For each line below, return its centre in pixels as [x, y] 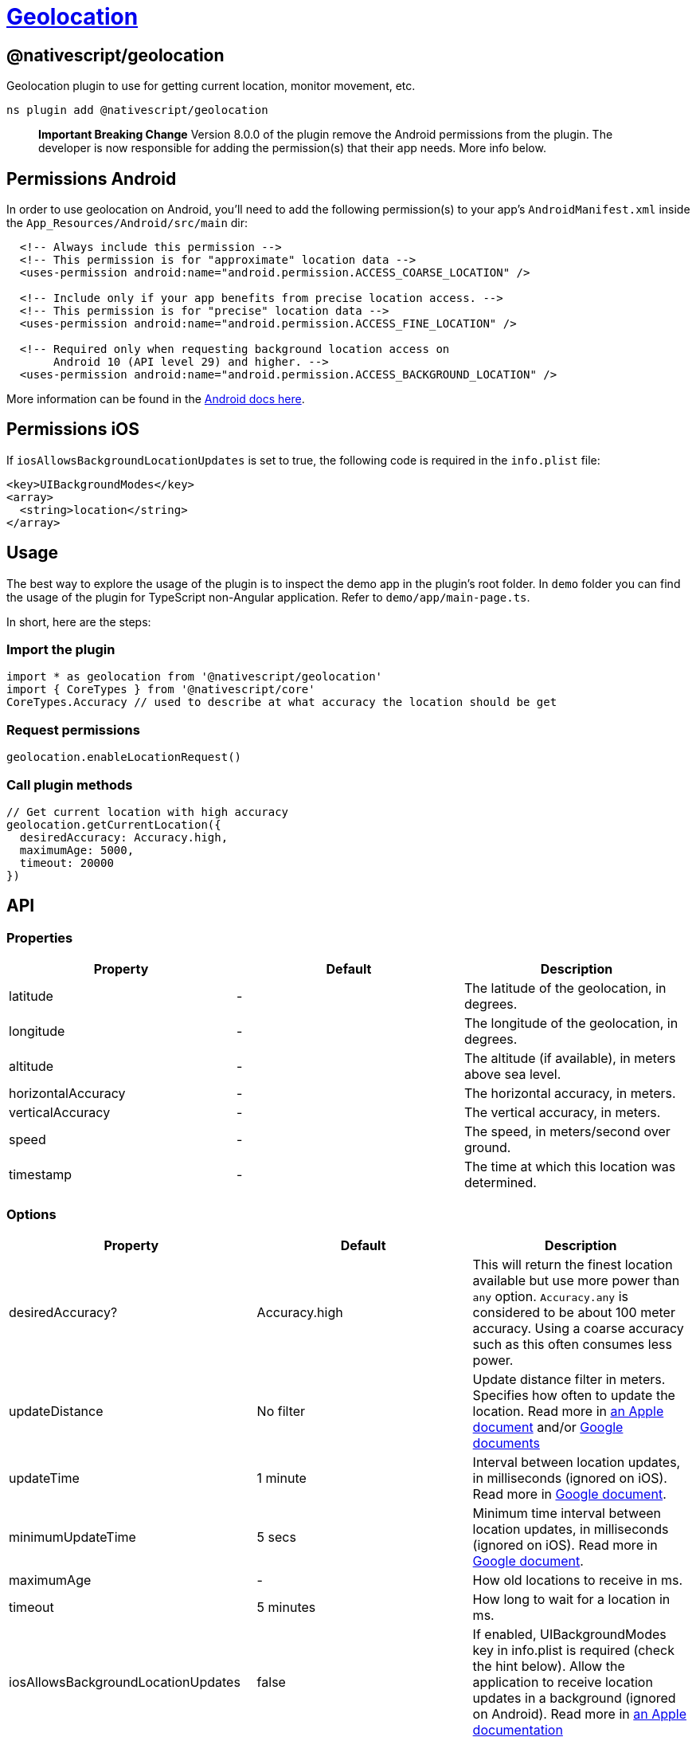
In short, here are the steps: [79, 621]
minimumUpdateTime [72, 1537]
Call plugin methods [70, 784]
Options [31, 1214]
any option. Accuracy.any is [550, 1296]
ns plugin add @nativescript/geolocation [137, 110]
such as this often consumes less [572, 1344]
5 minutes [286, 1607]
